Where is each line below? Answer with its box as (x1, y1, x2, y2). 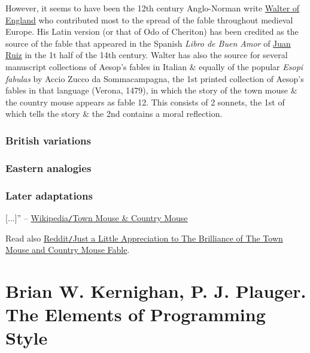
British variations (5, 132, 91, 147)
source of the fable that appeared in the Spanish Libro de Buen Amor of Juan (5, 37, 291, 49)
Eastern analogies (5, 160, 92, 175)
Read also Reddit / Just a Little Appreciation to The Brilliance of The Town (5, 231, 283, 244)
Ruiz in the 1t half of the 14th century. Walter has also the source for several (5, 49, 288, 61)
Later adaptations (5, 188, 93, 203)
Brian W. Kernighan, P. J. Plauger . (5, 278, 306, 303)
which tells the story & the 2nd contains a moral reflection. (5, 107, 223, 120)
